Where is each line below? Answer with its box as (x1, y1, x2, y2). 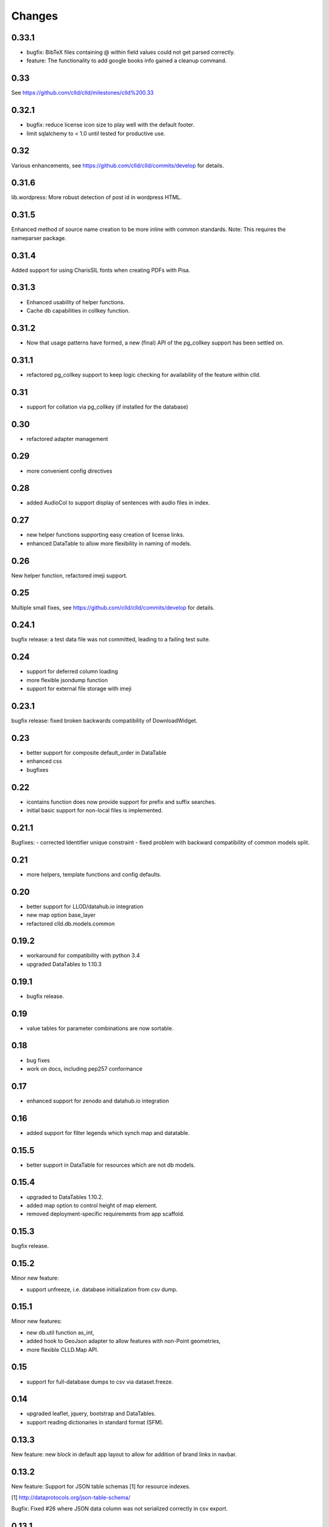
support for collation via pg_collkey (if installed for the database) (26, 403, 189, 410)
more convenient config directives (26, 467, 113, 475)
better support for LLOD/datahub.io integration (26, 903, 143, 910)
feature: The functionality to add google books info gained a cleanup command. (26, 57, 227, 64)
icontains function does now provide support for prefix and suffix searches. (26, 798, 216, 806)
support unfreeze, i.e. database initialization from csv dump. (26, 1286, 178, 1293)
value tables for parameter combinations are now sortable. (26, 1024, 174, 1032)
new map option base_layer (26, 911, 96, 919)
